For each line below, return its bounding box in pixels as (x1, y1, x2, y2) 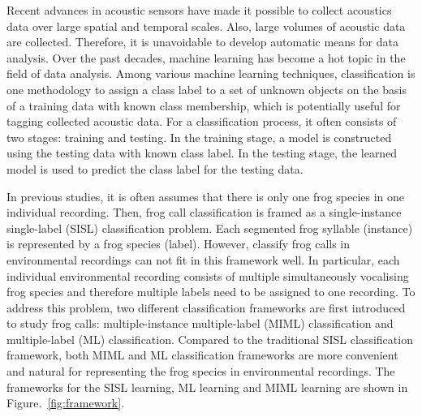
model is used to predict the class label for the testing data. (6, 160, 304, 177)
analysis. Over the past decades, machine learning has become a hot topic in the (6, 49, 406, 66)
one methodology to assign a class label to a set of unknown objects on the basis (6, 80, 407, 97)
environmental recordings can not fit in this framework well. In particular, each (6, 251, 400, 268)
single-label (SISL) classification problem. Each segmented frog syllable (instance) (6, 219, 413, 236)
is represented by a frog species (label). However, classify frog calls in (6, 235, 351, 252)
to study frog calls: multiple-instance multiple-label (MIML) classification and (6, 315, 394, 332)
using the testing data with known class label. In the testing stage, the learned (6, 144, 398, 161)
